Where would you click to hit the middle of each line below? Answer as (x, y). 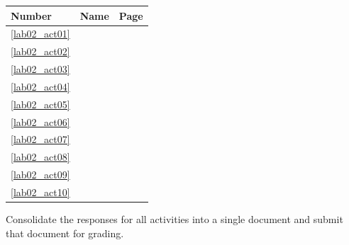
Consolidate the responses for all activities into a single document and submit (174, 219)
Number (31, 15)
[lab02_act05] (40, 104)
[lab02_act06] (40, 121)
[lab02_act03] (40, 69)
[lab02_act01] (40, 34)
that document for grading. (65, 233)
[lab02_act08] (40, 157)
